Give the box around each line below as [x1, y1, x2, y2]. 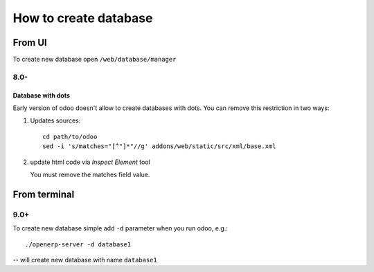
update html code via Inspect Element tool [30, 158, 150, 166]
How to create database [12, 10, 153, 26]
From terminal [12, 188, 75, 200]
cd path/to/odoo [42, 132, 98, 140]
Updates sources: [30, 116, 81, 125]
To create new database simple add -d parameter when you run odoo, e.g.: [12, 224, 229, 233]
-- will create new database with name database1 [12, 255, 157, 264]
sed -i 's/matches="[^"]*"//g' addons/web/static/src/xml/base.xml [42, 143, 276, 150]
